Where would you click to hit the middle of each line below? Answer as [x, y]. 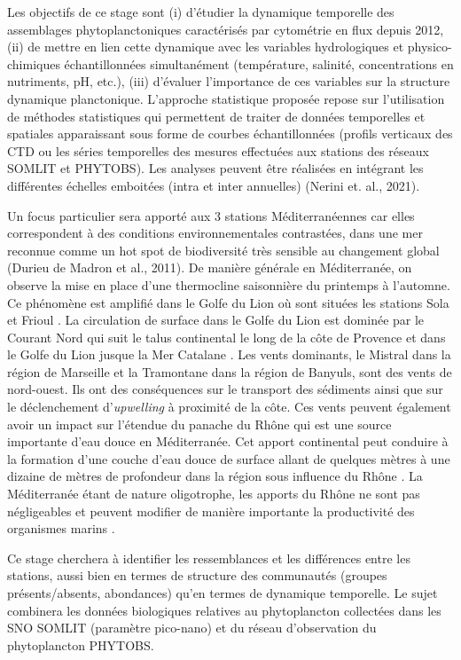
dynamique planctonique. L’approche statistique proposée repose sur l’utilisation [226, 98]
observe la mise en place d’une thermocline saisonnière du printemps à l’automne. [229, 284]
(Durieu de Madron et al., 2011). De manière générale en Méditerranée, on [210, 267]
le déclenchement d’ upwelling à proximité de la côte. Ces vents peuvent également [229, 407]
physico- [430, 47]
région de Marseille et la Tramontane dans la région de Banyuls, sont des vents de [230, 371]
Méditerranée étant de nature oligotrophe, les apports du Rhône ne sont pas [214, 494]
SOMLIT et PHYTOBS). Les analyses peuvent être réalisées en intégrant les [215, 168]
